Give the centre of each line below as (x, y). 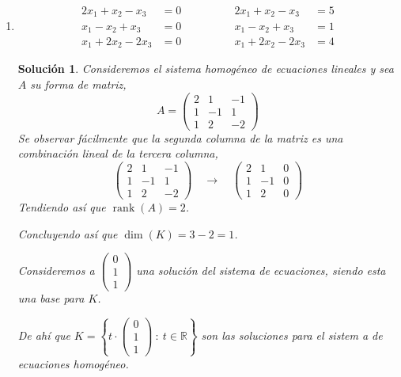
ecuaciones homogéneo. (73, 363)
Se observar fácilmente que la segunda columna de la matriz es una (180, 137)
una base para (51, 298)
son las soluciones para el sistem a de (292, 335)
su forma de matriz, (78, 84)
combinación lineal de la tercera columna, (118, 153)
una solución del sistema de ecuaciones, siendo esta (261, 270)
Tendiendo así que (62, 207)
